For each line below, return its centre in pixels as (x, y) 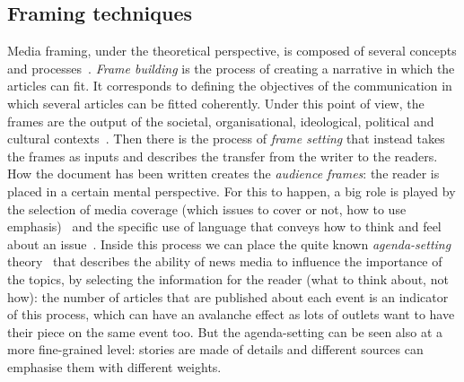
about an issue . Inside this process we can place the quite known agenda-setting (229, 243)
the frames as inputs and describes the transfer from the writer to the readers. (223, 156)
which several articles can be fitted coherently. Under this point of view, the (216, 103)
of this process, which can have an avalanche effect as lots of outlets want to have (231, 314)
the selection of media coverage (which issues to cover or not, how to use (207, 208)
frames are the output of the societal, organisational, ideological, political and (221, 121)
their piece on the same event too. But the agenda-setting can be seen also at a (225, 331)
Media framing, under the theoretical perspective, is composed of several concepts (232, 51)
